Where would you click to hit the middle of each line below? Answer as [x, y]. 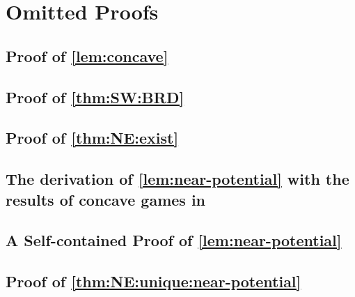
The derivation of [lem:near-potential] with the [177, 179]
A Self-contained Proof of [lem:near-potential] [174, 240]
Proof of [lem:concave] [87, 55]
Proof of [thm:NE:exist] [92, 138]
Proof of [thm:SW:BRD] [95, 97]
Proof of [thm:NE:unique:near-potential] [153, 281]
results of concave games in [106, 199]
